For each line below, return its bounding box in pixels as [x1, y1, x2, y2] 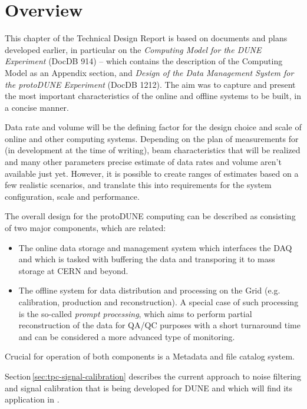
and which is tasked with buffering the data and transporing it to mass [18, 253, 275, 265]
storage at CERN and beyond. [18, 264, 128, 276]
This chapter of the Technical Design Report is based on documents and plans [5, 32, 288, 44]
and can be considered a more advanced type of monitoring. [18, 330, 235, 342]
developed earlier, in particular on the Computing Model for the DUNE [5, 43, 262, 55]
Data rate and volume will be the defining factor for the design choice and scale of [5, 121, 302, 133]
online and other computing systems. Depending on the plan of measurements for [5, 132, 299, 144]
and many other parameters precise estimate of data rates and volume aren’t [5, 156, 282, 168]
